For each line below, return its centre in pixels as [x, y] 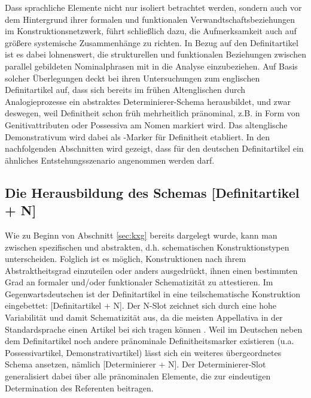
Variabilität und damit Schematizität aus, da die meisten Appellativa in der [144, 317]
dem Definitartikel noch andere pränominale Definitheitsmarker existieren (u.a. [150, 341]
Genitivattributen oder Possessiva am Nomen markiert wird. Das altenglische [146, 124]
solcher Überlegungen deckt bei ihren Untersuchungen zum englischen [132, 78]
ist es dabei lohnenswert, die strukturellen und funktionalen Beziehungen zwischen [155, 54]
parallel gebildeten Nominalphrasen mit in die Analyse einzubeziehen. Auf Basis [151, 66]
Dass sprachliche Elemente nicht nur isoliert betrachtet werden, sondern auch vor [153, 7]
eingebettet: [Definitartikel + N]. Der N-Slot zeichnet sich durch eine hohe [141, 305]
